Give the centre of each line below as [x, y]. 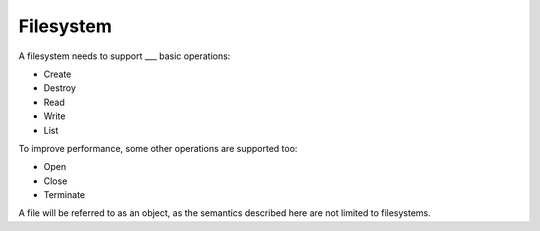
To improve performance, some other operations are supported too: [158, 148]
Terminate [64, 195]
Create [57, 74]
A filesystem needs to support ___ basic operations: [124, 56]
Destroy [60, 88]
